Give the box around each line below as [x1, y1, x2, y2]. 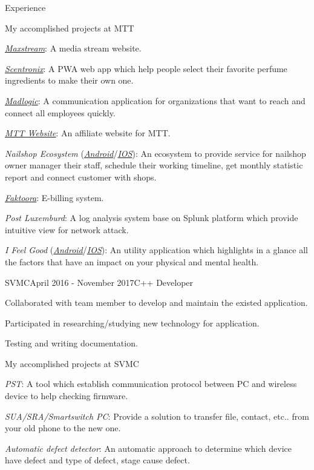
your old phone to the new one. [5, 422, 121, 434]
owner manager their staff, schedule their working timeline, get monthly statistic [5, 159, 303, 171]
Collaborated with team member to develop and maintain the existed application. [5, 296, 308, 309]
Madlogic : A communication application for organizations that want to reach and [5, 94, 306, 107]
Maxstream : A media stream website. [5, 42, 142, 55]
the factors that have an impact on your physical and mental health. [5, 255, 259, 268]
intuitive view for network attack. [5, 223, 129, 236]
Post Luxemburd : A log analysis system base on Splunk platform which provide [5, 211, 298, 224]
